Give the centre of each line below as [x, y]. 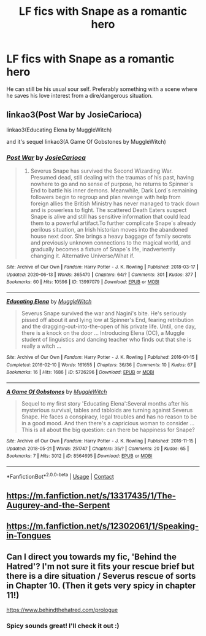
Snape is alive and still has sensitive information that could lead [110, 217]
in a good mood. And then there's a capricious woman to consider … [108, 423]
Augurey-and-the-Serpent [58, 505]
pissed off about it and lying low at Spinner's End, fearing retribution [108, 320]
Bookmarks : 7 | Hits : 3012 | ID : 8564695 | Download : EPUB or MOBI [79, 456]
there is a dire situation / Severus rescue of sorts [101, 576]
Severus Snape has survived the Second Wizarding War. [102, 171]
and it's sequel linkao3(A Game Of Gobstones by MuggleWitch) [86, 141]
